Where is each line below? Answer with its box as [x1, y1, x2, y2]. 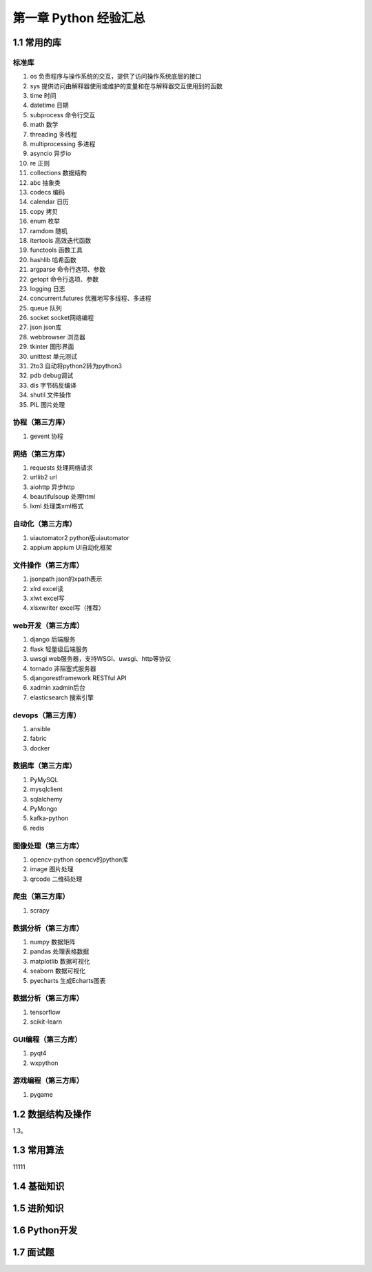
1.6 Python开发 [12, 1224, 78, 1236]
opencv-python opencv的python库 [30, 855, 129, 864]
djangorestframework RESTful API [30, 673, 127, 682]
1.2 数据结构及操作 [12, 1108, 92, 1120]
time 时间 [30, 92, 56, 100]
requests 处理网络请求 [30, 463, 93, 472]
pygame [30, 1090, 53, 1098]
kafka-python [30, 814, 69, 822]
